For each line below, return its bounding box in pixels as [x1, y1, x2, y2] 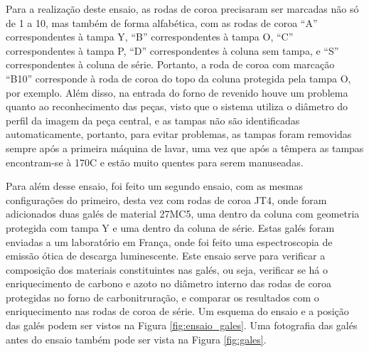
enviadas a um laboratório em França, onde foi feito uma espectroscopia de [6, 234, 333, 249]
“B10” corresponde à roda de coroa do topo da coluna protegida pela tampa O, [6, 70, 351, 85]
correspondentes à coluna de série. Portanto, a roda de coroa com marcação [6, 57, 335, 72]
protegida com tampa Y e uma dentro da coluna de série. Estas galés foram [6, 220, 335, 235]
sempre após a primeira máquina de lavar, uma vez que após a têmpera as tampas [6, 140, 364, 155]
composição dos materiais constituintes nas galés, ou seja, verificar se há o [6, 262, 328, 277]
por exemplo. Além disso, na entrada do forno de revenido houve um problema [6, 85, 348, 100]
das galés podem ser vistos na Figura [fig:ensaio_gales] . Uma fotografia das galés [6, 318, 358, 333]
